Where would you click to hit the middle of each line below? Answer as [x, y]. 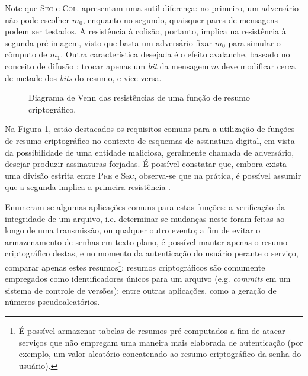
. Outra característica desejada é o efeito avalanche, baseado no [175, 54]
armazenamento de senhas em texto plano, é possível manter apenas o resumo [146, 241]
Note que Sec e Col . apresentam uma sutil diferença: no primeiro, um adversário [152, 8]
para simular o [254, 42]
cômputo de [26, 54]
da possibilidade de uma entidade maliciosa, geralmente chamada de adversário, [150, 152]
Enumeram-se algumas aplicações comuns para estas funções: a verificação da [145, 206]
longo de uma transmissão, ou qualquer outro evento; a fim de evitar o [133, 230]
